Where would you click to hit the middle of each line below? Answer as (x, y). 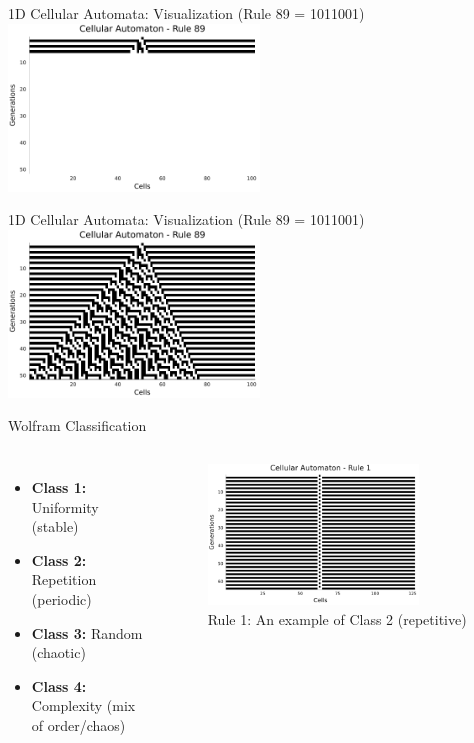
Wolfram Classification (77, 425)
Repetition (64, 579)
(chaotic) (58, 652)
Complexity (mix (83, 705)
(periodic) (61, 598)
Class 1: (59, 486)
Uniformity (65, 506)
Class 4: (59, 685)
